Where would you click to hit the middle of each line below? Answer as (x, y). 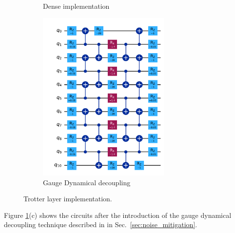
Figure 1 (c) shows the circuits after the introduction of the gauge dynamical (118, 215)
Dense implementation (76, 6)
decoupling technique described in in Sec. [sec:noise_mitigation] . (101, 224)
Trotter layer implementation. (68, 199)
